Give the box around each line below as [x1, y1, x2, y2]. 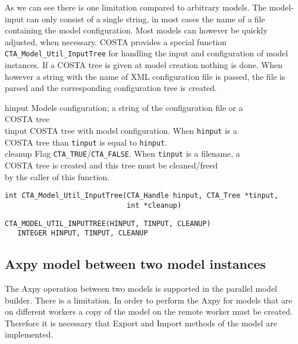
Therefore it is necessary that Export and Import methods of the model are [5, 316, 277, 329]
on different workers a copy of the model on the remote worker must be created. [5, 305, 293, 318]
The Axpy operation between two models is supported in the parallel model [5, 282, 277, 295]
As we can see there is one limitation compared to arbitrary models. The [5, 1, 267, 13]
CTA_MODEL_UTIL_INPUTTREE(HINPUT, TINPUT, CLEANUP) [5, 219, 211, 228]
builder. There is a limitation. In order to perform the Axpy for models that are [5, 294, 293, 306]
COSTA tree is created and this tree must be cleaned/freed [5, 159, 218, 171]
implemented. [5, 328, 53, 340]
